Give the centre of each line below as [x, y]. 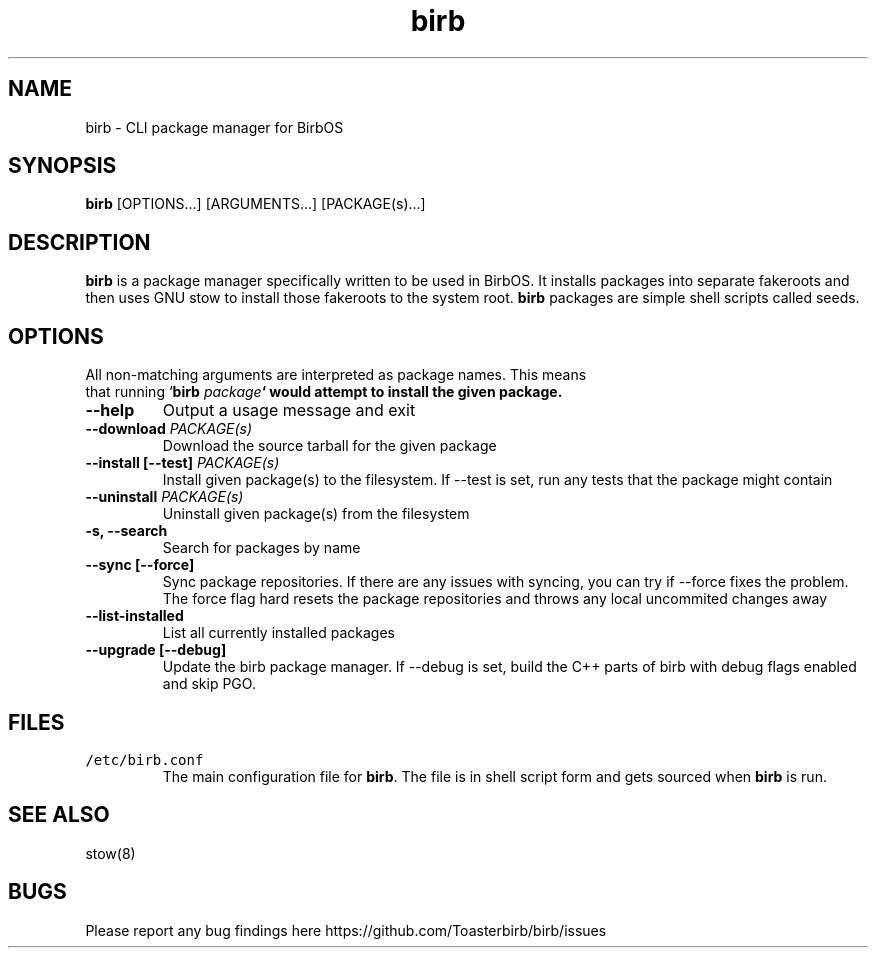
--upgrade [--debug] [156, 650]
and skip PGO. [209, 684]
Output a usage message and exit [289, 410]
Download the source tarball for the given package [329, 446]
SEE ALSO [59, 815]
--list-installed [134, 616]
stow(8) [110, 853]
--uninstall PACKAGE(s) [164, 497]
